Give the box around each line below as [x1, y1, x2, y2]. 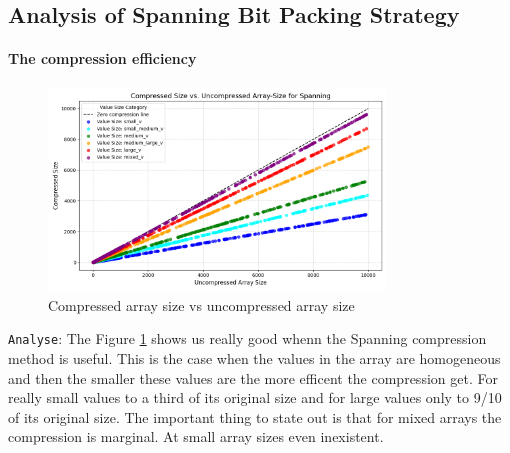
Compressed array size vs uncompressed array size [48, 294, 355, 315]
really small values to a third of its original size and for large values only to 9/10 [8, 387, 502, 408]
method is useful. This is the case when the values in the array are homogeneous [8, 347, 501, 368]
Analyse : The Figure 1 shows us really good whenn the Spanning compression [8, 328, 487, 349]
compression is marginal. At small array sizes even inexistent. [8, 426, 384, 447]
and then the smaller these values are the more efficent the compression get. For [8, 367, 498, 388]
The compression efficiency [8, 48, 197, 69]
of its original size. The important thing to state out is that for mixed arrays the [8, 406, 502, 427]
